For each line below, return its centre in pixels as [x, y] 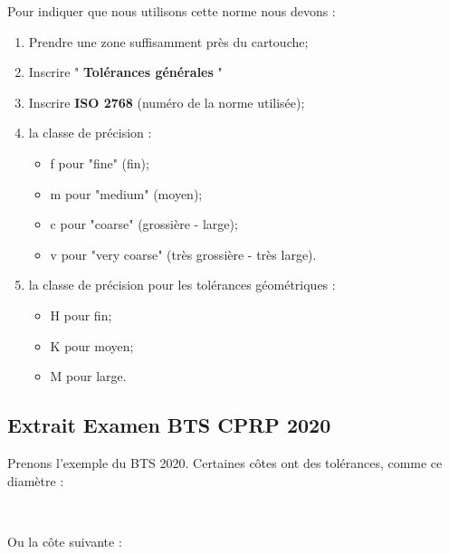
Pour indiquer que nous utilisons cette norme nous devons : [172, 11]
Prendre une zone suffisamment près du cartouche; [168, 41]
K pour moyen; [92, 345]
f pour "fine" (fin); [100, 162]
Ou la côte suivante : [65, 541]
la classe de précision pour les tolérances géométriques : [182, 285]
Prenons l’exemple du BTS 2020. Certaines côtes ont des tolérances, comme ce [225, 462]
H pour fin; [81, 315]
